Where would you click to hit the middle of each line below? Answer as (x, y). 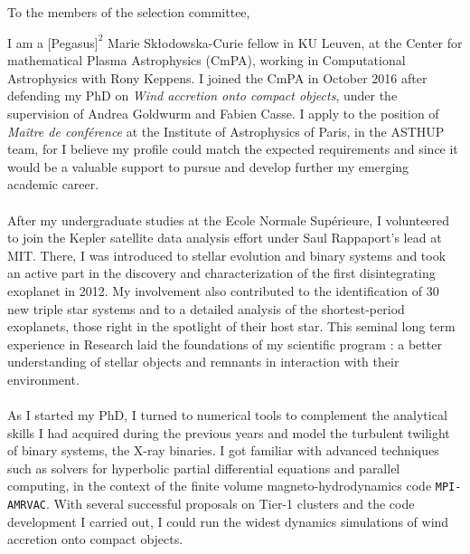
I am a (26, 42)
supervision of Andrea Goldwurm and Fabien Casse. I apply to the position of (223, 113)
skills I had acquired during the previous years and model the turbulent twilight (229, 432)
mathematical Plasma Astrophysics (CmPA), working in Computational (207, 60)
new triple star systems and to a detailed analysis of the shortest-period (206, 308)
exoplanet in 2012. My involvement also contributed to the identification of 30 (223, 290)
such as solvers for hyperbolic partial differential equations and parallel (204, 468)
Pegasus (73, 42)
